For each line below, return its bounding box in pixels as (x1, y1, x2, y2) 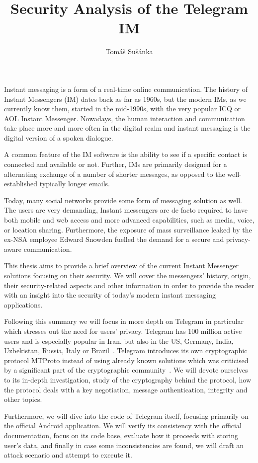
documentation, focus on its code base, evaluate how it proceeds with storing (4, 430, 239, 440)
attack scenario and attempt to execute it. (4, 450, 132, 460)
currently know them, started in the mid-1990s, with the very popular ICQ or (4, 103, 241, 114)
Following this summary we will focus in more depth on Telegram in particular (4, 316, 244, 326)
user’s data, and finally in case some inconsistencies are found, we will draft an (4, 440, 244, 450)
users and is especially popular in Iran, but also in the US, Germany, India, (4, 335, 234, 346)
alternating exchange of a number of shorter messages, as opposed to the (4, 168, 225, 179)
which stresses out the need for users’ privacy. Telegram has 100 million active (4, 325, 242, 336)
